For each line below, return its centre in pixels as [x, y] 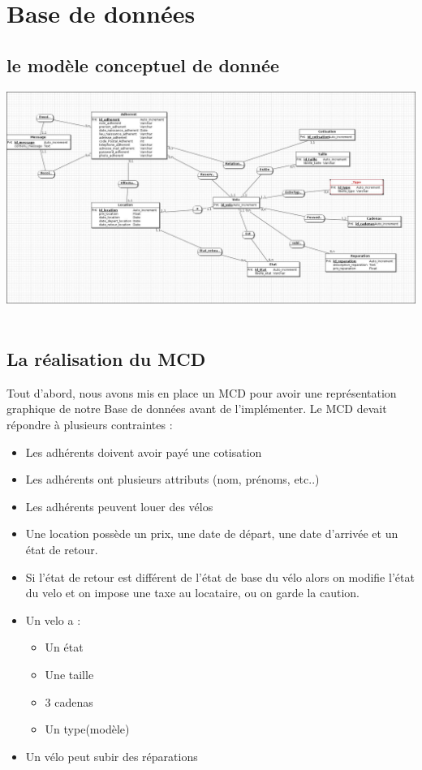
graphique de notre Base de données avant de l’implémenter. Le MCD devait [197, 409]
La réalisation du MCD [106, 359]
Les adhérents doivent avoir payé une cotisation [144, 452]
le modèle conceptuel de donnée [143, 65]
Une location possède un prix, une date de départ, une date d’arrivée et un [212, 533]
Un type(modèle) [87, 729]
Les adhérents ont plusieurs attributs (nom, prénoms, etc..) [172, 479]
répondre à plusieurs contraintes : [90, 424]
